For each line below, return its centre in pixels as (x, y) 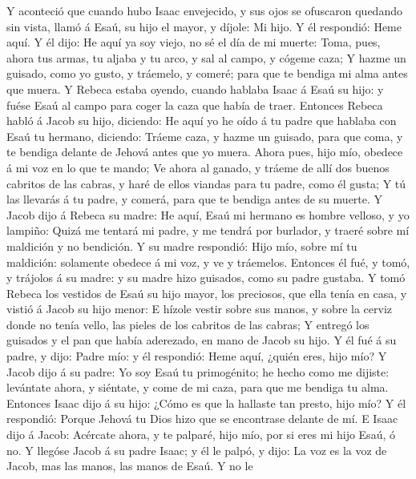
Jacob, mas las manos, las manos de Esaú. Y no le (130, 466)
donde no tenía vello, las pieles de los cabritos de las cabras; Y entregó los (188, 324)
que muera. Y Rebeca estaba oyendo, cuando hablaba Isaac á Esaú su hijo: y (195, 89)
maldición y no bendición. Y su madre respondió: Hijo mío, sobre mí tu (182, 246)
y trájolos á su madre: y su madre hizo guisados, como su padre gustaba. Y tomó (206, 278)
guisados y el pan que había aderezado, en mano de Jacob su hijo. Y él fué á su (202, 340)
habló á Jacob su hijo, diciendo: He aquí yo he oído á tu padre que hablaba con (202, 121)
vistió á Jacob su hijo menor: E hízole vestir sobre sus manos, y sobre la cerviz (200, 309)
